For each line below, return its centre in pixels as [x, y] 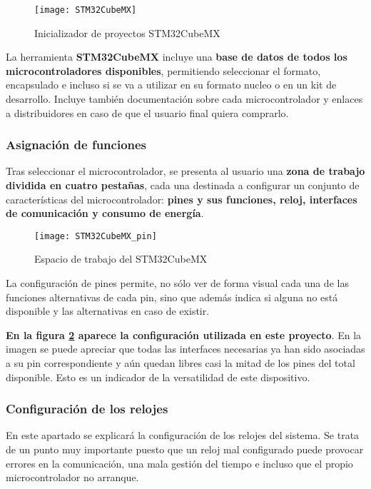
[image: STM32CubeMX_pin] [96, 236]
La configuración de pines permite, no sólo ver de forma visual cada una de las [177, 283]
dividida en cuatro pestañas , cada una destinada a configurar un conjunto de [183, 185]
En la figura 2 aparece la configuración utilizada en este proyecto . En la [184, 334]
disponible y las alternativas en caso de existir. [108, 311]
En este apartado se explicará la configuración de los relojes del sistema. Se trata [183, 435]
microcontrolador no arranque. [72, 477]
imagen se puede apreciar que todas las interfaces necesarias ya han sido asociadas [185, 349]
